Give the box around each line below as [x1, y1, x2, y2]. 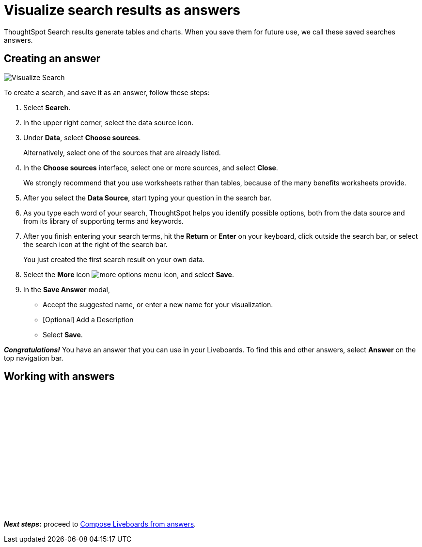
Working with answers [4, 370, 115, 383]
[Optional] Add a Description [43, 315, 134, 324]
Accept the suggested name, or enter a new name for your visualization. [43, 300, 273, 309]
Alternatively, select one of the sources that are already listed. [23, 148, 221, 157]
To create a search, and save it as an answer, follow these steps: [4, 88, 210, 97]
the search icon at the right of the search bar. [23, 240, 168, 249]
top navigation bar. [4, 353, 63, 362]
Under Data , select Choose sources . [23, 133, 141, 142]
